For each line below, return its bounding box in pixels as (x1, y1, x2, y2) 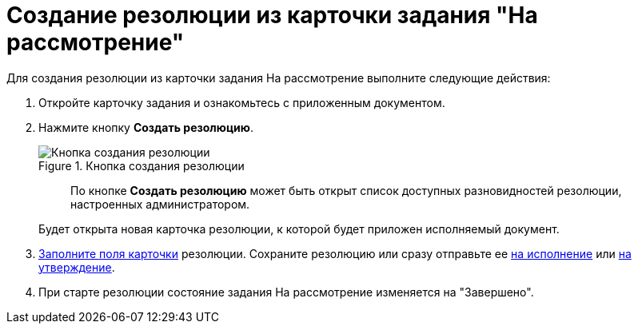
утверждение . (38, 260, 115, 274)
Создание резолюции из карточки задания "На (6, 2, 538, 29)
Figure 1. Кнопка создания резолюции (38, 158, 245, 173)
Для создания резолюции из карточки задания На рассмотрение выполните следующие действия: (6, 70, 551, 85)
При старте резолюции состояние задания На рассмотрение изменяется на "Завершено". (38, 284, 534, 299)
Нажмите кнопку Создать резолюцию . (38, 120, 254, 134)
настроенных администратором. (70, 197, 250, 211)
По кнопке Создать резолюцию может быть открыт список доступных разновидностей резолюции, (70, 183, 622, 197)
